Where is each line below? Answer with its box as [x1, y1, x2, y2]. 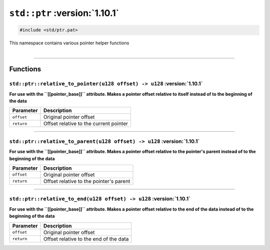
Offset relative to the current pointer [43, 120, 128, 127]
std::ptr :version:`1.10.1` [9, 7, 119, 18]
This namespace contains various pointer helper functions [9, 40, 129, 46]
